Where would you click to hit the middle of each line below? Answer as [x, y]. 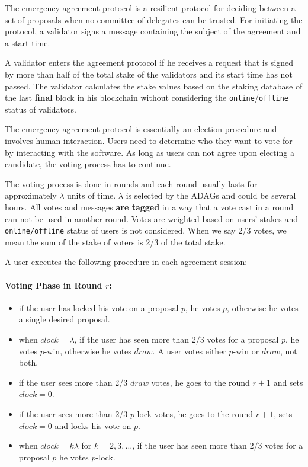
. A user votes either [189, 351]
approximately [31, 195]
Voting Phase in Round [54, 285]
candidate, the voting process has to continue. [88, 164]
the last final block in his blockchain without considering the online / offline [147, 97]
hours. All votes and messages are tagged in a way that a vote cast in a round [149, 207]
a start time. [28, 42]
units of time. [92, 195]
